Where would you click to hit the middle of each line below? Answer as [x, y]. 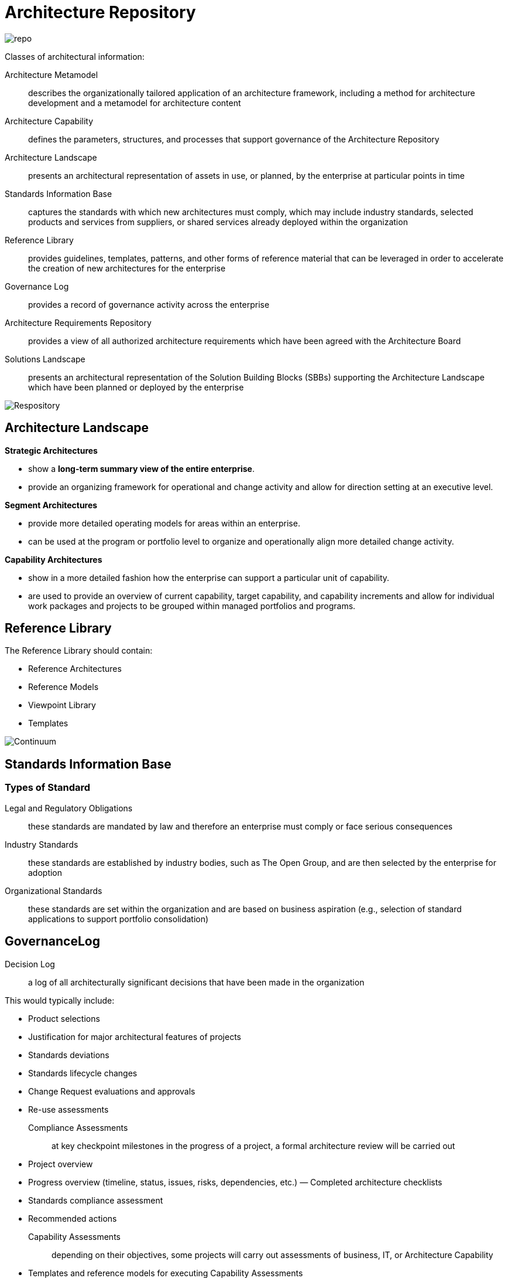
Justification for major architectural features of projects [135, 1036]
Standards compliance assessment [96, 1200]
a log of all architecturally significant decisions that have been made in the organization [196, 982]
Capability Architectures [54, 559]
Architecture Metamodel [52, 74]
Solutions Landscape [45, 359]
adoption [45, 872]
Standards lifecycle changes [83, 1073]
